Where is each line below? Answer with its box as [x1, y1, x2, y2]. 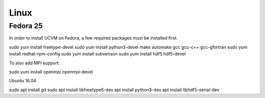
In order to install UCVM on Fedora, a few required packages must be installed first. [9, 35, 178, 41]
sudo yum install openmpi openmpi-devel [9, 69, 93, 75]
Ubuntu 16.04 [9, 78, 36, 84]
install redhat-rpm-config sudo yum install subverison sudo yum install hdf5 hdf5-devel [9, 51, 186, 57]
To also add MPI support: [9, 60, 60, 66]
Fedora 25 [9, 21, 43, 30]
